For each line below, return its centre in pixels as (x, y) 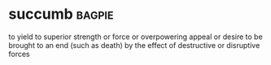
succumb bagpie (61, 14)
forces (19, 54)
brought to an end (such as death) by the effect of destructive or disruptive (134, 45)
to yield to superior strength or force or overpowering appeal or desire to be (135, 37)
